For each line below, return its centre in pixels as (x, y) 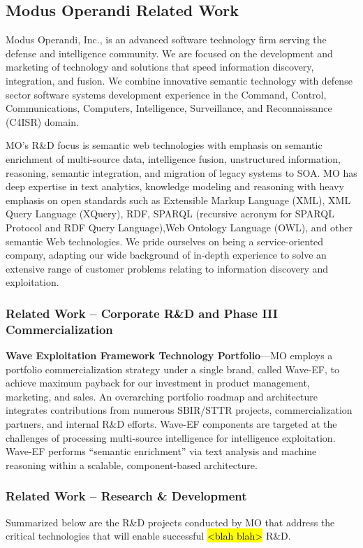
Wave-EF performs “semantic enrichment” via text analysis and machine (161, 451)
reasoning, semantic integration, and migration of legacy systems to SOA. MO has (181, 172)
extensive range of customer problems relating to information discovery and (167, 268)
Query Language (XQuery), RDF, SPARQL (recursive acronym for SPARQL (170, 214)
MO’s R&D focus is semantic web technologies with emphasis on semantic (164, 145)
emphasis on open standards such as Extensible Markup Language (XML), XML (178, 200)
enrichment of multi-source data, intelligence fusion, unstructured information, (173, 158)
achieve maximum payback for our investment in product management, (158, 383)
